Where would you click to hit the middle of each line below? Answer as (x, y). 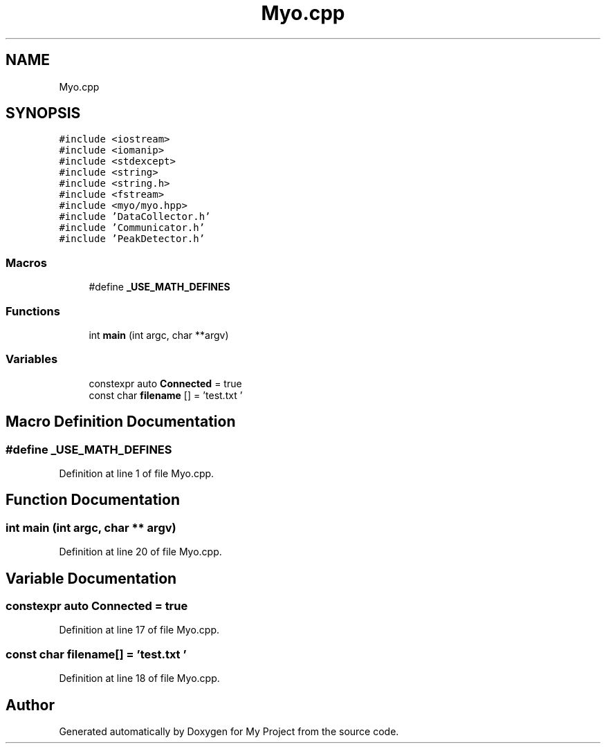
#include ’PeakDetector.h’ (132, 239)
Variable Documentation (91, 578)
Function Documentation (93, 500)
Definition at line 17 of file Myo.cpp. (139, 630)
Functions (33, 311)
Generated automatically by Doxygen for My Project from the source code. (229, 731)
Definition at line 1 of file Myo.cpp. (137, 473)
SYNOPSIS (43, 113)
